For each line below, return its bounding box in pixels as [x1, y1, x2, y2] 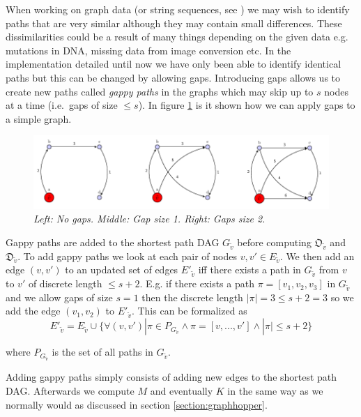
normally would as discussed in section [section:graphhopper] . [6, 397, 268, 411]
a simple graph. [6, 111, 72, 126]
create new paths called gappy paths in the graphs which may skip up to [6, 84, 314, 98]
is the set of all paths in [52, 344, 153, 359]
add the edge [6, 303, 61, 318]
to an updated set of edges [65, 262, 178, 277]
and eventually [150, 383, 213, 397]
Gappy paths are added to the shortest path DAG [6, 234, 220, 249]
